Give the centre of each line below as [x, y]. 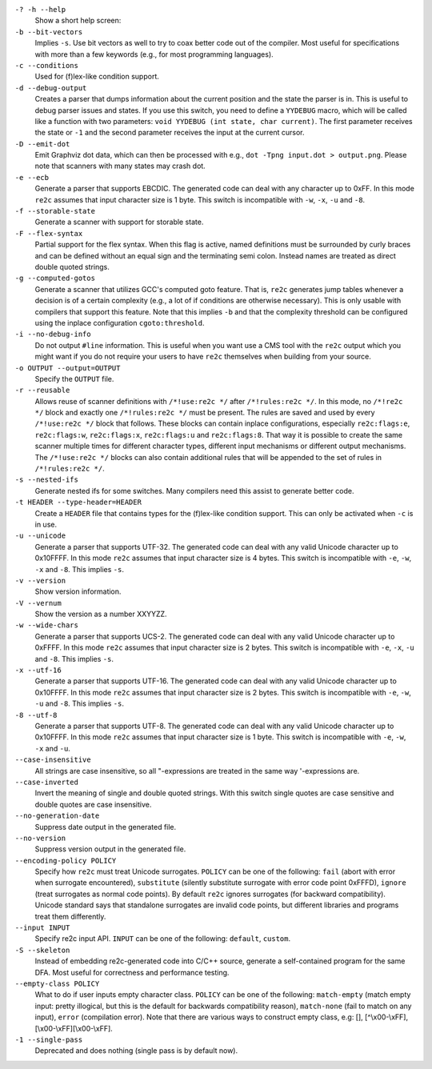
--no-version [40, 838]
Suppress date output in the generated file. [106, 827]
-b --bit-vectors [49, 32]
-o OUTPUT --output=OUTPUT [68, 368]
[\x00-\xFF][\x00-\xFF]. [74, 1028]
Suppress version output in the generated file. [110, 849]
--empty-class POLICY [57, 983]
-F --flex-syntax [49, 233]
